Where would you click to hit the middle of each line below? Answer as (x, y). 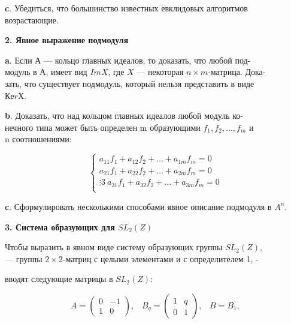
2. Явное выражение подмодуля (67, 40)
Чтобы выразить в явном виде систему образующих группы (114, 247)
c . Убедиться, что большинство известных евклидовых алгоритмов (126, 8)
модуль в (21, 72)
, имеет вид (66, 72)
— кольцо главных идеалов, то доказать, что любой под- (147, 60)
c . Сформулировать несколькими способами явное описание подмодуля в (138, 206)
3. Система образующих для (60, 226)
